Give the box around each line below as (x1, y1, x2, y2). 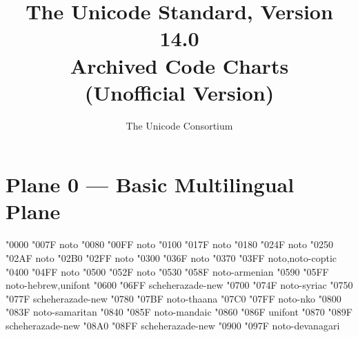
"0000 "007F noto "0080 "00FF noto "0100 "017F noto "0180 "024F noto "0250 (6, 237, 333, 252)
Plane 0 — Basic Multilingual (6, 170, 295, 198)
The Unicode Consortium (126, 118, 233, 132)
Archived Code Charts (70, 51, 289, 79)
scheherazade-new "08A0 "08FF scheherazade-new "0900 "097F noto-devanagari (6, 318, 340, 332)
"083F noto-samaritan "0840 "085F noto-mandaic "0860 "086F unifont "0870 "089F (6, 305, 352, 319)
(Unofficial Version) (84, 78, 275, 106)
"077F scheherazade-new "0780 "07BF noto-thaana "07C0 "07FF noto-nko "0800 (6, 291, 341, 305)
